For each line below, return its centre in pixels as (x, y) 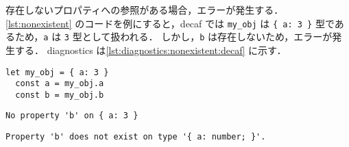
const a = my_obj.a (60, 84)
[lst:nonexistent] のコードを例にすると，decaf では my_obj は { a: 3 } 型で (170, 23)
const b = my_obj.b (60, 95)
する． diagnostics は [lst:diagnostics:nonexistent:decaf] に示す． (151, 50)
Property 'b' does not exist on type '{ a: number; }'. (136, 137)
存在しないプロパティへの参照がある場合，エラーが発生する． (145, 10)
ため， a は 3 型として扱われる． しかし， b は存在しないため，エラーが (173, 37)
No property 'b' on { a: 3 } (72, 116)
